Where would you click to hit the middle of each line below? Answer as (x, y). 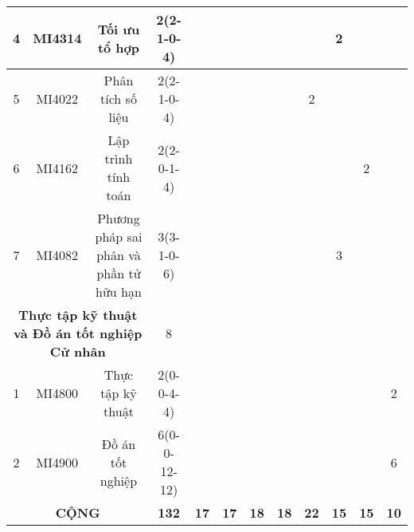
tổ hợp (119, 47)
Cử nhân (78, 351)
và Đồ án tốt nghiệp (78, 333)
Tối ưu (119, 29)
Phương (119, 218)
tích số (119, 99)
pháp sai (119, 236)
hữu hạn (119, 292)
